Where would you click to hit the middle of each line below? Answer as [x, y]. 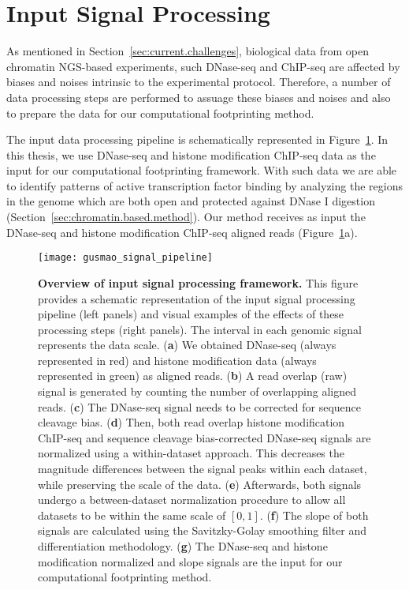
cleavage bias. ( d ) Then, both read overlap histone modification [191, 422]
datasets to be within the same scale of [132, 515]
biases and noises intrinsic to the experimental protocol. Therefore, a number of [199, 82]
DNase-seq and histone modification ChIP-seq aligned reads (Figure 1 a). [182, 232]
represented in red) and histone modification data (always [177, 360]
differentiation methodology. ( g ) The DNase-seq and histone [183, 546]
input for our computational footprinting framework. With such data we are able [202, 170]
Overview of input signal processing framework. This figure [198, 282]
